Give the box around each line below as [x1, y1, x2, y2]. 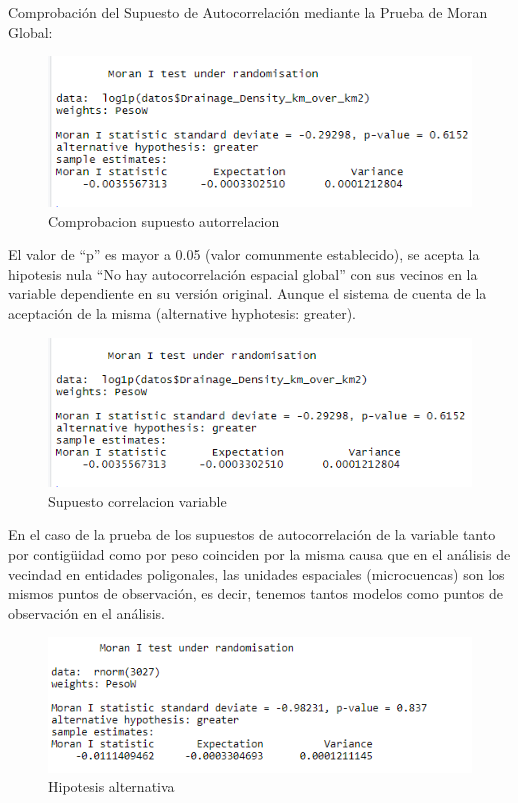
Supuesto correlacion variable [48, 490, 227, 511]
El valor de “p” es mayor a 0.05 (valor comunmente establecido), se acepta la [8, 244, 480, 265]
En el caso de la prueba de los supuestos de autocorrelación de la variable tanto [8, 524, 496, 545]
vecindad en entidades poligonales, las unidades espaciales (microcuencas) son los [8, 563, 505, 584]
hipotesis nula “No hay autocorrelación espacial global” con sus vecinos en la [8, 263, 478, 284]
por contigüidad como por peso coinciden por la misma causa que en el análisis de [8, 544, 511, 565]
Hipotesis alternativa [48, 776, 175, 797]
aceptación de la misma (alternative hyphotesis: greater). [8, 303, 356, 323]
